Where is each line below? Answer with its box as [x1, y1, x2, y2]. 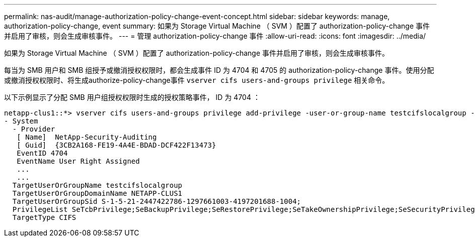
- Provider [12, 125, 55, 133]
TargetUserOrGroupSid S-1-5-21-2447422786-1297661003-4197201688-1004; [12, 197, 301, 205]
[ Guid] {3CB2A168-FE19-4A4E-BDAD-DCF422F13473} [17, 141, 216, 149]
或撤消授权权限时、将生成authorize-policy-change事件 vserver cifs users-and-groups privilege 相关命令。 [4, 76, 389, 84]
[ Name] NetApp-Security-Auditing [17, 133, 157, 141]
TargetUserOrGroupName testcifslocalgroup [12, 181, 183, 189]
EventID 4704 [17, 149, 68, 157]
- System [4, 117, 38, 125]
